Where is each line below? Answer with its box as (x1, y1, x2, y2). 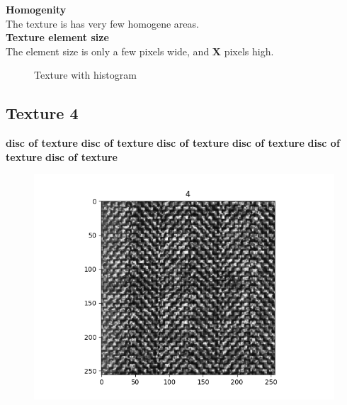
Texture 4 (6, 102, 79, 124)
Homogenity (6, 2, 67, 16)
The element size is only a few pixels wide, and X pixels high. (6, 43, 274, 58)
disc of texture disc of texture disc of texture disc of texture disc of (6, 135, 340, 150)
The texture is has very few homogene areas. (6, 16, 199, 30)
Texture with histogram (34, 67, 137, 82)
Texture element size (6, 30, 109, 45)
